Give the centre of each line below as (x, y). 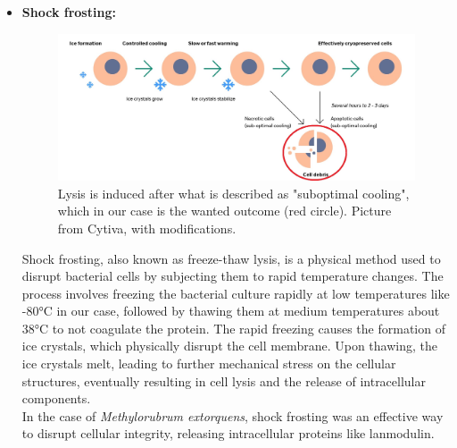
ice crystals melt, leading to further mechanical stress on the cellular (209, 363)
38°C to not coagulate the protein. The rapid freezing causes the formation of (233, 328)
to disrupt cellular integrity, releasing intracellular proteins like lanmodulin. (228, 433)
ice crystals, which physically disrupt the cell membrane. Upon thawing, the (229, 346)
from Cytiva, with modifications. (147, 228)
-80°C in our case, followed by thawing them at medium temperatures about (231, 311)
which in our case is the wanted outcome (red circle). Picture (224, 211)
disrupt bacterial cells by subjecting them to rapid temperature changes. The (233, 276)
